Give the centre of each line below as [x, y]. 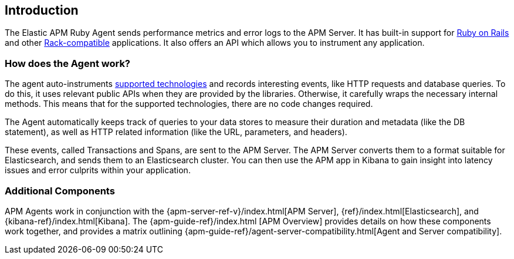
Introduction [42, 10]
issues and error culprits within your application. [98, 170]
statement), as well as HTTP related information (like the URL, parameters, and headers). [176, 132]
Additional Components [60, 191]
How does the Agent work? [68, 63]
